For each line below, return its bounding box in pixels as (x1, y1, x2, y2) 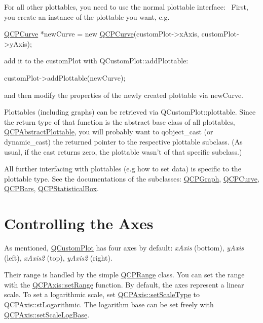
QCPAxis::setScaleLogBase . (4, 309, 90, 319)
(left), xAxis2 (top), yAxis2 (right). (4, 252, 112, 263)
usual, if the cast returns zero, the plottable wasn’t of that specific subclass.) (4, 146, 242, 157)
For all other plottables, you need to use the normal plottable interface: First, (4, 2, 248, 12)
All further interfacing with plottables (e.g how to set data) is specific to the (4, 163, 241, 174)
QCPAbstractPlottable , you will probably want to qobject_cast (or (4, 126, 213, 137)
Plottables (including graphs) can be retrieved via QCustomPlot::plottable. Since (4, 106, 256, 117)
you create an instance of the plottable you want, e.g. (4, 11, 170, 22)
